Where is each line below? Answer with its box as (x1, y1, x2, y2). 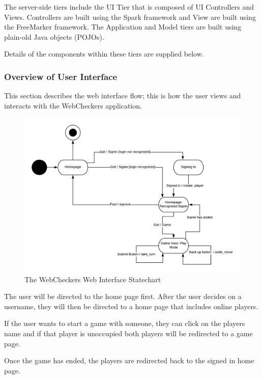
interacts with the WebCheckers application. (4, 100, 142, 111)
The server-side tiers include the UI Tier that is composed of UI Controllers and (4, 2, 254, 12)
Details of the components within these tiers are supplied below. (4, 48, 204, 59)
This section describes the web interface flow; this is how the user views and (4, 90, 241, 101)
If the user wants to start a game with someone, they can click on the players (4, 318, 245, 329)
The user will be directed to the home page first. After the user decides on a (4, 291, 242, 302)
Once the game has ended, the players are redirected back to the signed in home (4, 355, 254, 366)
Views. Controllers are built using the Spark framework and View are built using (4, 11, 256, 22)
